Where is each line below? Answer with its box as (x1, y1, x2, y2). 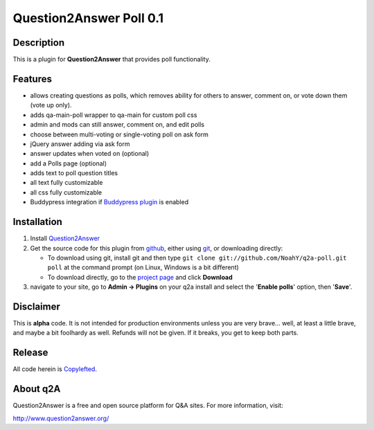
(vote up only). (30, 101, 72, 109)
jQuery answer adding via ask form (30, 139, 130, 148)
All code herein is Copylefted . (12, 365, 97, 373)
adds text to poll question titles (30, 169, 118, 177)
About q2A (12, 383, 61, 395)
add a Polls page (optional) (30, 159, 107, 168)
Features (12, 73, 52, 84)
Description (12, 37, 65, 48)
